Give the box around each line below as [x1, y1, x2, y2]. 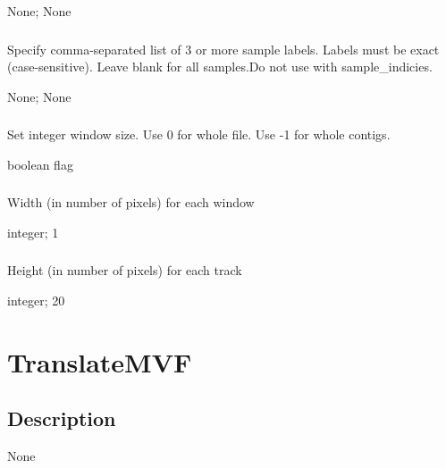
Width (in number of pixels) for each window [7, 193, 255, 212]
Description [7, 405, 116, 432]
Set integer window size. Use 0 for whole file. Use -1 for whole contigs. [7, 125, 391, 144]
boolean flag [7, 155, 73, 173]
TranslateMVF [7, 343, 192, 380]
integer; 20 [7, 291, 65, 310]
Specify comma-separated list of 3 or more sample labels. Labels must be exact [7, 39, 440, 58]
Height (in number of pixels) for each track [7, 261, 242, 280]
